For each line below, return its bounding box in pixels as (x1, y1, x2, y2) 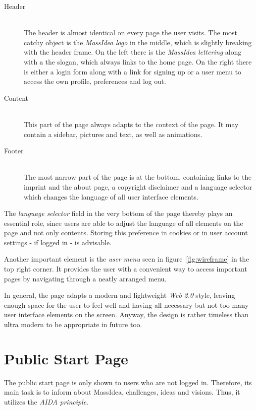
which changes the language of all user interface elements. (24, 191, 199, 202)
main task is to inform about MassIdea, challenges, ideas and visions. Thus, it (4, 387, 240, 397)
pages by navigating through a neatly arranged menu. (4, 273, 167, 283)
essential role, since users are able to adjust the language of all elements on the (4, 217, 243, 228)
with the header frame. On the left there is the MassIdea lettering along (24, 47, 242, 57)
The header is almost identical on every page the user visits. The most (24, 27, 238, 38)
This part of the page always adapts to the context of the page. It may (24, 119, 239, 129)
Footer (4, 145, 24, 156)
